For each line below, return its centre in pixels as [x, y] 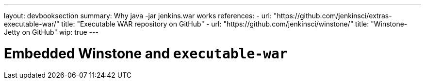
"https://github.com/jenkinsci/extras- [333, 16]
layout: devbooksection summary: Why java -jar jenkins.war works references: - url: [138, 16]
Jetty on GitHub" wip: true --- [51, 32]
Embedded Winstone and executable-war [146, 53]
